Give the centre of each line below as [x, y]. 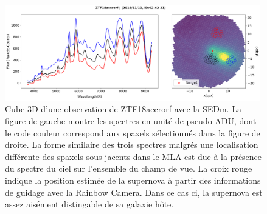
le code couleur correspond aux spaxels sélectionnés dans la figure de [133, 132]
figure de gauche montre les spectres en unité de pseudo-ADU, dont [131, 121]
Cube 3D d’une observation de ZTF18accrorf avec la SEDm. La [123, 109]
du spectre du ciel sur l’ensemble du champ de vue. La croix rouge [129, 168]
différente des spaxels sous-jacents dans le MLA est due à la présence [133, 156]
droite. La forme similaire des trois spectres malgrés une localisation [132, 145]
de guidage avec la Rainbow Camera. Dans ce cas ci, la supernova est [134, 192]
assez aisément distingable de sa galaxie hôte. [89, 204]
